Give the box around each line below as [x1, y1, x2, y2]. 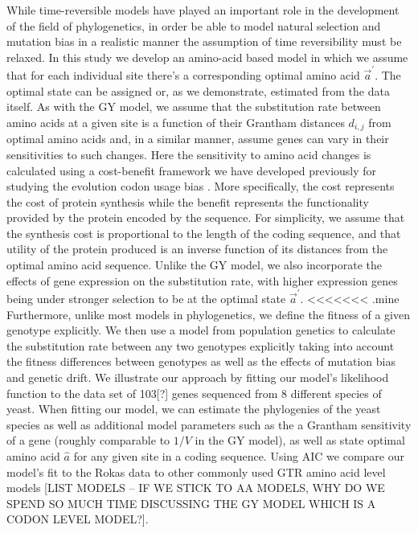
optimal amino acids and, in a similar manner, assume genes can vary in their [6, 130, 389, 147]
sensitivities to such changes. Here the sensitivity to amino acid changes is [6, 146, 371, 162]
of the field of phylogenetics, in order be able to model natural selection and [6, 17, 381, 34]
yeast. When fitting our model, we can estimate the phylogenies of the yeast [6, 400, 381, 417]
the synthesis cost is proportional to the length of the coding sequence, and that [6, 224, 401, 241]
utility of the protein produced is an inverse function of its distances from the [6, 240, 388, 257]
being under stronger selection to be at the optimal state [6, 289, 286, 306]
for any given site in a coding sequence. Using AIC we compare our [73, 447, 404, 464]
